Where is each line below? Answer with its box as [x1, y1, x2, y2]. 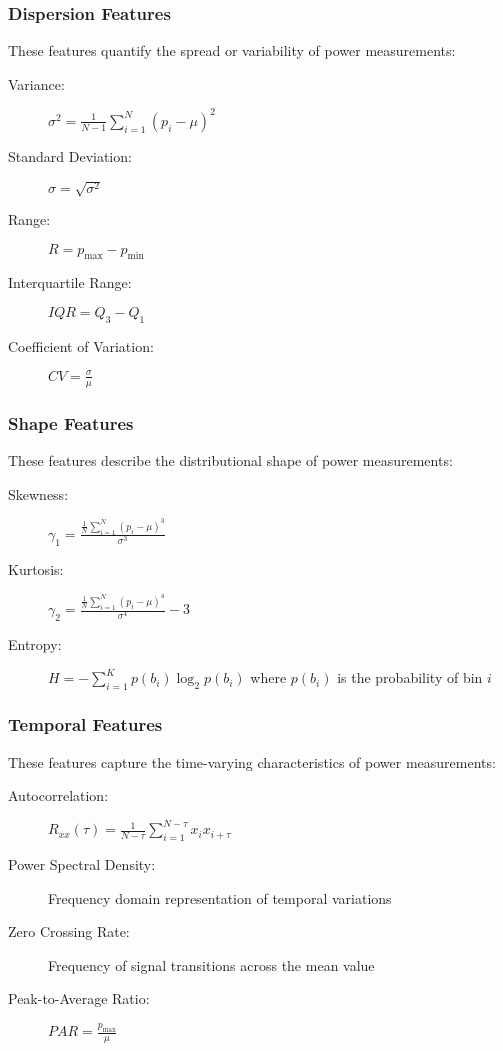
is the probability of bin [337, 667, 483, 688]
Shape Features [8, 410, 134, 435]
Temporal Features [8, 712, 163, 737]
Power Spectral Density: [8, 853, 156, 874]
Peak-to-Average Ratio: [8, 988, 150, 1009]
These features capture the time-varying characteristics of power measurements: [8, 751, 496, 772]
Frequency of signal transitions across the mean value [48, 954, 375, 975]
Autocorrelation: [8, 785, 109, 806]
